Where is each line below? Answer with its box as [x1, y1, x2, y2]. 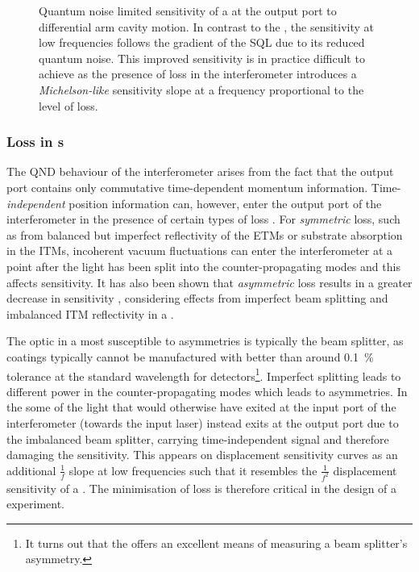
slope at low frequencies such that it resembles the [68, 461, 317, 478]
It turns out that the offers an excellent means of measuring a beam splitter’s [25, 534, 408, 551]
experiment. [6, 495, 64, 512]
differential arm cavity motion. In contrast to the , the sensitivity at [39, 18, 375, 35]
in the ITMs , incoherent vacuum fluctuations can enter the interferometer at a [6, 242, 393, 259]
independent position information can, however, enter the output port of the [6, 194, 382, 211]
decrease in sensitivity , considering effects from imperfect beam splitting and [6, 290, 388, 307]
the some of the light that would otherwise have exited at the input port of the [6, 399, 396, 415]
